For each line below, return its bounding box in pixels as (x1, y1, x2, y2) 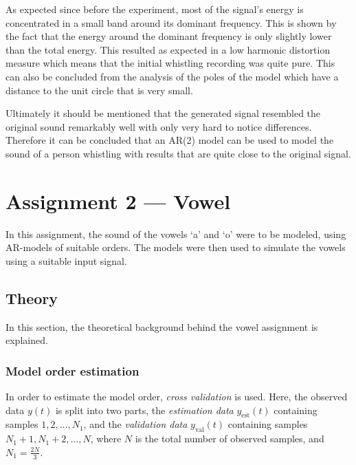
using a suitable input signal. (5, 253, 127, 268)
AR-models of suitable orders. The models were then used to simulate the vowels (5, 240, 346, 255)
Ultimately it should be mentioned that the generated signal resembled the (5, 106, 321, 120)
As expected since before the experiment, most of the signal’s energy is (5, 2, 304, 16)
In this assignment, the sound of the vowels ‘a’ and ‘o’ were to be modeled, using (5, 226, 346, 241)
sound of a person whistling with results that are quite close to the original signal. (5, 146, 351, 160)
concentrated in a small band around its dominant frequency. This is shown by (5, 15, 337, 30)
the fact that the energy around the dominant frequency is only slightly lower (5, 29, 332, 43)
